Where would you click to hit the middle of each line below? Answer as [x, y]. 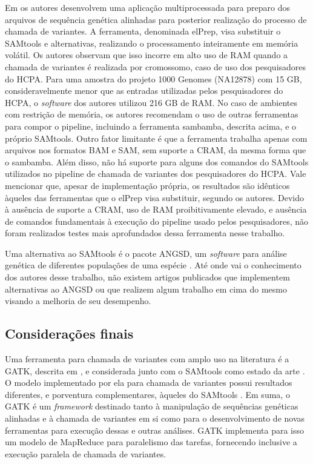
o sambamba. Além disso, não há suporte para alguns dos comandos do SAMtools [157, 161]
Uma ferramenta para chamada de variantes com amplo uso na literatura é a [147, 359]
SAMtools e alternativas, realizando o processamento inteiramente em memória [152, 43]
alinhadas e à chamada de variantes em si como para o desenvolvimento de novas [155, 418]
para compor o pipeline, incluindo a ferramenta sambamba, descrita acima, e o [151, 126]
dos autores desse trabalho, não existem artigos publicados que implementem [147, 277]
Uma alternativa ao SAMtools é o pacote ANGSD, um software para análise [146, 253]
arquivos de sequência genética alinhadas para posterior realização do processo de [156, 19]
